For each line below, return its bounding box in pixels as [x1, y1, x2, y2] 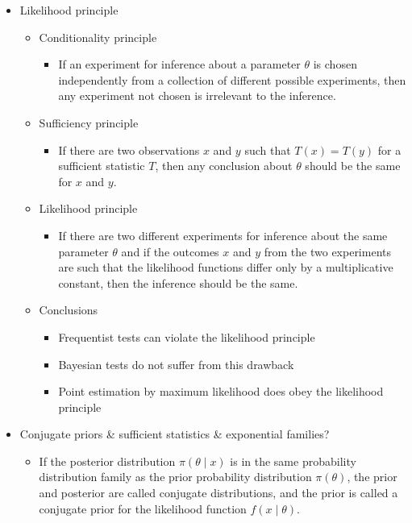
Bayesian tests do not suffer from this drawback [58, 355, 294, 372]
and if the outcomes [121, 243, 219, 259]
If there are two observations [58, 141, 200, 158]
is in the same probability [230, 452, 356, 469]
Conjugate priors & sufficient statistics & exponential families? [19, 425, 330, 442]
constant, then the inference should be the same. [58, 274, 298, 291]
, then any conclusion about [155, 157, 293, 174]
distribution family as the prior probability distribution [39, 468, 312, 485]
